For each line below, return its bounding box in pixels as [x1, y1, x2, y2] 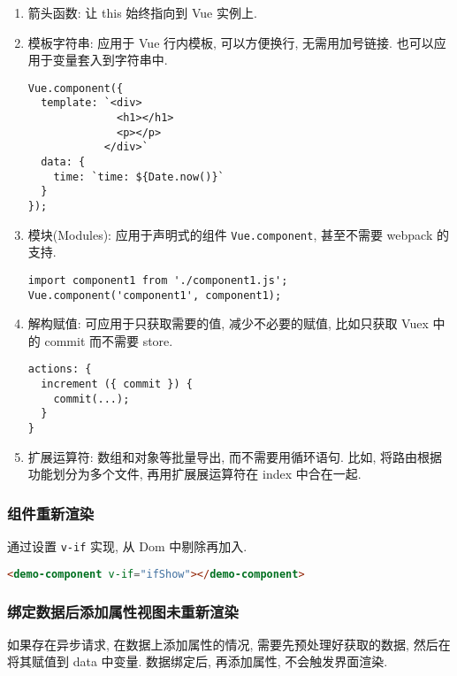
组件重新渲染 [7, 502, 95, 524]
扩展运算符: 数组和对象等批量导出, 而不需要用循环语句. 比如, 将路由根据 [27, 447, 443, 465]
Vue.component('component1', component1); [27, 288, 282, 302]
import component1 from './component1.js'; [27, 273, 288, 287]
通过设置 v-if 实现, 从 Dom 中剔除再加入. [7, 537, 248, 556]
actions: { [27, 363, 92, 376]
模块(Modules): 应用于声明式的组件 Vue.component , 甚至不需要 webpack [27, 225, 433, 243]
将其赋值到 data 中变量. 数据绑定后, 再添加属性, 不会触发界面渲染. [7, 652, 388, 671]
